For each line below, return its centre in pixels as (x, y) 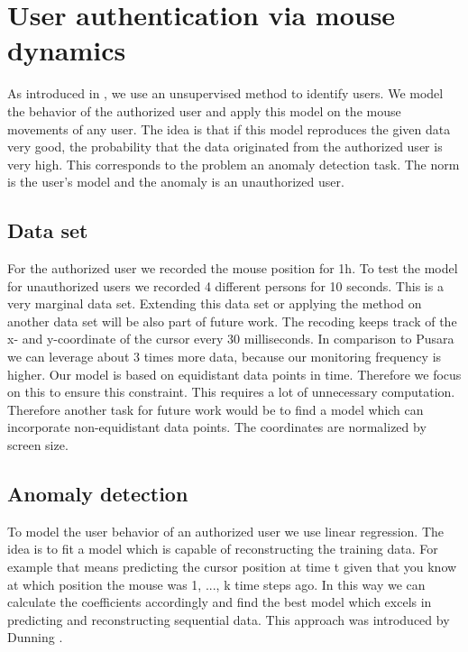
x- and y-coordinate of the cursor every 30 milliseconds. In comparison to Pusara (231, 339)
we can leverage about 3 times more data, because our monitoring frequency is (225, 357)
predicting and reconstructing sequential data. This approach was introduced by (229, 619)
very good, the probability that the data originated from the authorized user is (225, 147)
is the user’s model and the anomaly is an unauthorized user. (176, 182)
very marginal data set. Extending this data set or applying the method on (215, 303)
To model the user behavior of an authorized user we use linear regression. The (226, 531)
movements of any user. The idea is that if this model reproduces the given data (229, 129)
